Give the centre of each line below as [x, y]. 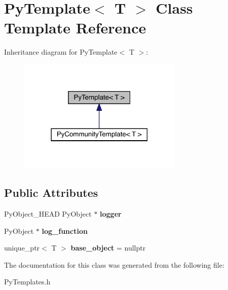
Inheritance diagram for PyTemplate [61, 52]
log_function [65, 231]
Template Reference [75, 28]
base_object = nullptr [108, 248]
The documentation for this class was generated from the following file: [114, 264]
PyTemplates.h [27, 282]
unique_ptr [22, 248]
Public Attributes [51, 193]
